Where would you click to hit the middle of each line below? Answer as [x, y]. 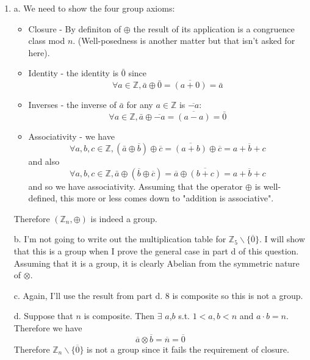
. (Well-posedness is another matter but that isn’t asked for [184, 41]
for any [140, 105]
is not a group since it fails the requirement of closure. [188, 349]
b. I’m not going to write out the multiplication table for [120, 239]
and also [44, 161]
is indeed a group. [124, 218]
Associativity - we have [71, 136]
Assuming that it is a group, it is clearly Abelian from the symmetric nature [157, 263]
